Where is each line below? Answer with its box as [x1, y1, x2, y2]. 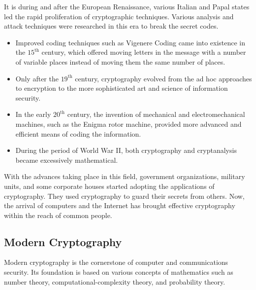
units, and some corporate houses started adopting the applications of [4, 181, 215, 191]
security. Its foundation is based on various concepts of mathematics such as [4, 267, 233, 277]
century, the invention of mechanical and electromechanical [67, 109, 245, 119]
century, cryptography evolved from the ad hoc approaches [75, 73, 252, 83]
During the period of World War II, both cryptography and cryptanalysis [15, 145, 237, 155]
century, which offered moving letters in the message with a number [41, 47, 246, 57]
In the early [15, 109, 51, 119]
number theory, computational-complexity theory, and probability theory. [4, 276, 225, 287]
